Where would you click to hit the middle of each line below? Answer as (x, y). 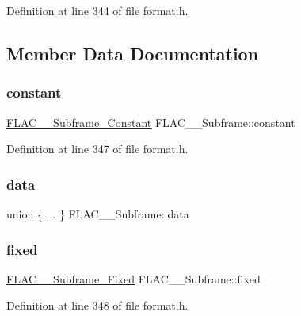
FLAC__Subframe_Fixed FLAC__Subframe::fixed (133, 278)
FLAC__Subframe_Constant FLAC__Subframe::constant (151, 122)
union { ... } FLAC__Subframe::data (98, 214)
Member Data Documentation (133, 53)
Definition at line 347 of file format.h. (97, 149)
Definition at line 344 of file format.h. (97, 10)
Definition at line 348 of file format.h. (97, 305)
